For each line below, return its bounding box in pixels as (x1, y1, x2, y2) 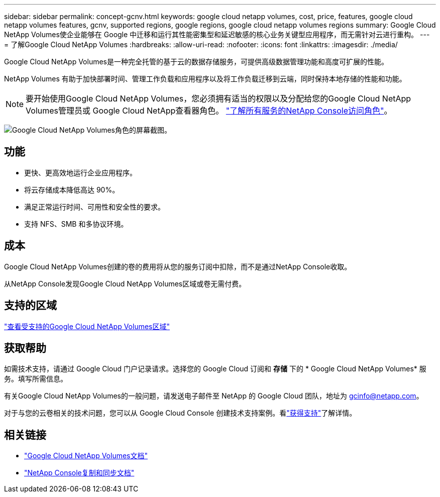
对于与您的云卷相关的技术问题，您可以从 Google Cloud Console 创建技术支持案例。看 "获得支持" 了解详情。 (4, 409, 357, 418)
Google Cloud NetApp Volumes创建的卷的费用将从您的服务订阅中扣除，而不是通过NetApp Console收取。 (4, 262, 352, 271)
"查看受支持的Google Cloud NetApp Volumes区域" (4, 322, 170, 331)
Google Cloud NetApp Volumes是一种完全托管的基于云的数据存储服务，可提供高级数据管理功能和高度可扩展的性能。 (4, 57, 388, 66)
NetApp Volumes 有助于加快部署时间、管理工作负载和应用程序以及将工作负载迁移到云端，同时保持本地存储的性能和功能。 (4, 74, 406, 83)
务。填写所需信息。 (4, 374, 67, 383)
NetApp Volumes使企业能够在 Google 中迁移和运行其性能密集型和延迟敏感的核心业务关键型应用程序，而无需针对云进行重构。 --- (4, 30, 430, 39)
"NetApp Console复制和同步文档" (24, 468, 135, 477)
